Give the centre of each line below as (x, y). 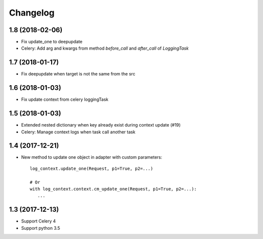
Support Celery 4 (38, 221)
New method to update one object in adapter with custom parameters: (92, 157)
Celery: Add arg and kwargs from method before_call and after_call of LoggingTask (105, 48)
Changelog (32, 13)
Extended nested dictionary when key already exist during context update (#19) (101, 125)
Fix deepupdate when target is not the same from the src (78, 74)
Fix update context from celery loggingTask (65, 99)
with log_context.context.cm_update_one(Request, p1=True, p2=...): (113, 189)
